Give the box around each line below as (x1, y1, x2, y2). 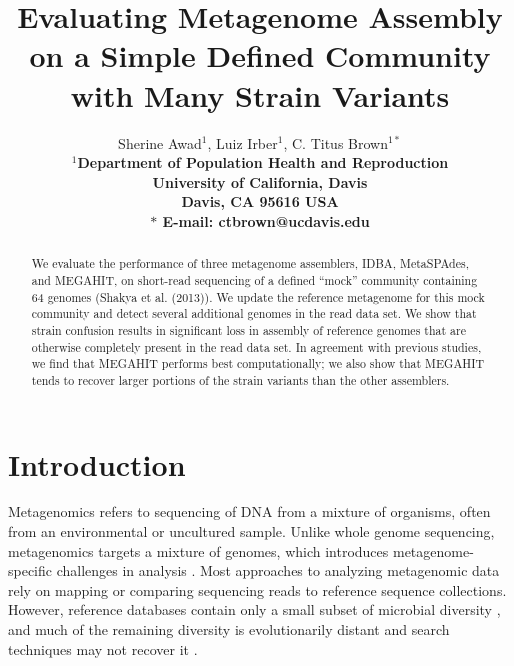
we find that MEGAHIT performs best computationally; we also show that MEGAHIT (31, 355, 485, 372)
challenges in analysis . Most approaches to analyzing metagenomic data (56, 560, 500, 581)
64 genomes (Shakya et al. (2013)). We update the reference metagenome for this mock (31, 288, 485, 305)
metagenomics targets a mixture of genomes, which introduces (8, 540, 389, 561)
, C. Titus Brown (283, 132, 388, 153)
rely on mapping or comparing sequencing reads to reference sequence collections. (8, 579, 507, 600)
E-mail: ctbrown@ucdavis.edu (162, 210, 370, 231)
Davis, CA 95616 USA (181, 191, 339, 212)
